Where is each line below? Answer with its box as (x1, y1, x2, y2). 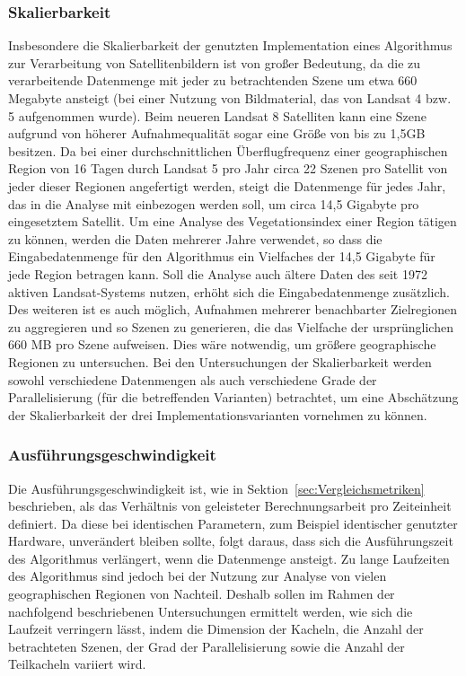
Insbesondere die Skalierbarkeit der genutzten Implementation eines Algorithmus (8, 36, 453, 55)
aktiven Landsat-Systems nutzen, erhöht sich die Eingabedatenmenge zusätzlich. (8, 282, 450, 301)
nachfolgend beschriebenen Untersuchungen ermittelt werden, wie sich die (8, 601, 413, 620)
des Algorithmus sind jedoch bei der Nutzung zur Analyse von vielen (8, 566, 387, 585)
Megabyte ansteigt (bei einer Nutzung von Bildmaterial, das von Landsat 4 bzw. (8, 89, 452, 107)
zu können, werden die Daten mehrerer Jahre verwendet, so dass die (8, 229, 382, 248)
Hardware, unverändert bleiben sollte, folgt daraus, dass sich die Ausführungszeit (8, 531, 453, 550)
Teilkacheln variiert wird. (8, 654, 146, 673)
